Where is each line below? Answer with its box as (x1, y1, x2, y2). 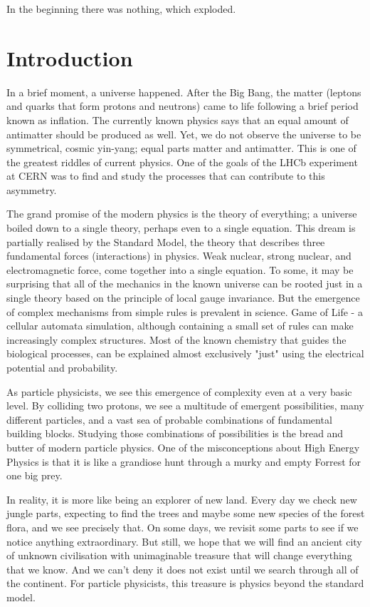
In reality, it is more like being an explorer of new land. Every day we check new (6, 491, 357, 506)
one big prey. (6, 468, 63, 483)
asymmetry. (6, 182, 57, 197)
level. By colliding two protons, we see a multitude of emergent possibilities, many (6, 398, 364, 413)
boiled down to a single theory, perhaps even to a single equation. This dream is (6, 220, 356, 235)
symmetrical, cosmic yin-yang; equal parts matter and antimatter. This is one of (6, 141, 356, 155)
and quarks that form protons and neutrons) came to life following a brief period (6, 98, 359, 113)
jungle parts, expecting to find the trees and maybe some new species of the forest (6, 506, 365, 521)
